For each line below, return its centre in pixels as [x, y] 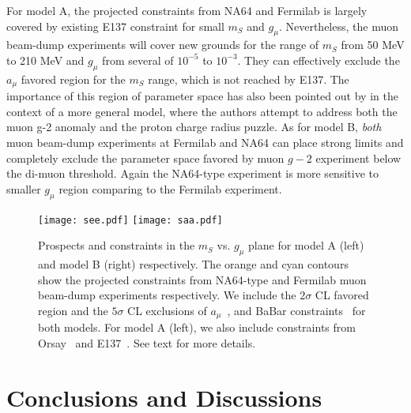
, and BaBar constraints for [296, 310]
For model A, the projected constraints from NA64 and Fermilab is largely [187, 10]
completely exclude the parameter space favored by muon [145, 158]
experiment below [358, 158]
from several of [138, 60]
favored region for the [73, 79]
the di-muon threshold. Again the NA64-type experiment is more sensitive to [192, 173]
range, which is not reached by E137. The [249, 79]
